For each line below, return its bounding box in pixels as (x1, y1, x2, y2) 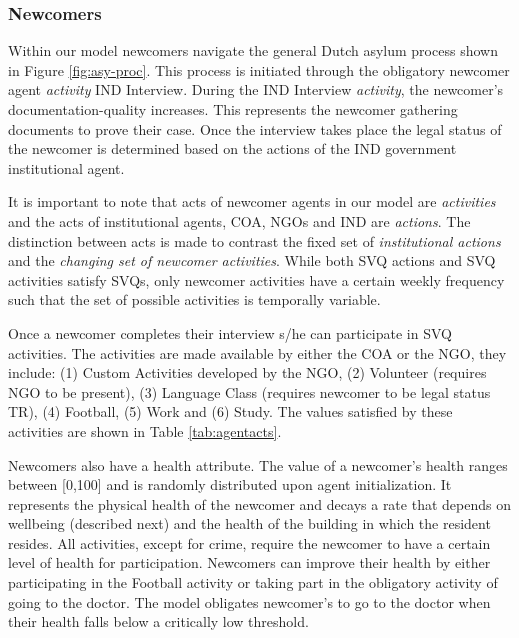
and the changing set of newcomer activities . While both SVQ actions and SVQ (8, 250, 496, 271)
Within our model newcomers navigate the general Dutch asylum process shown (8, 40, 498, 61)
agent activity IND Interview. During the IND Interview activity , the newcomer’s (8, 79, 504, 100)
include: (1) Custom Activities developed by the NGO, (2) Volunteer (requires (8, 362, 487, 383)
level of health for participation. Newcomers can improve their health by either (8, 552, 491, 573)
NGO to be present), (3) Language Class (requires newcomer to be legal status (8, 381, 491, 402)
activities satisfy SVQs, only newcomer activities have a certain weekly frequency (8, 269, 505, 290)
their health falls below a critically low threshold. (8, 611, 309, 632)
